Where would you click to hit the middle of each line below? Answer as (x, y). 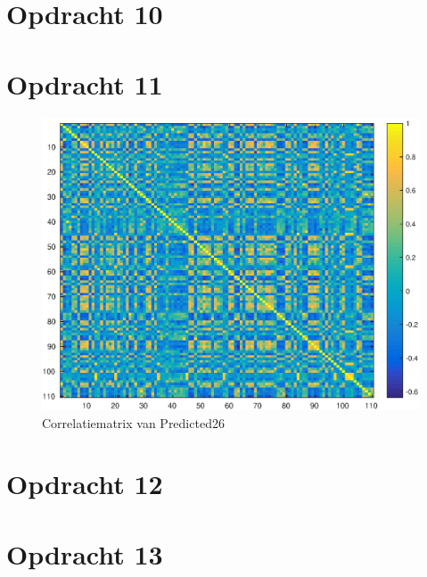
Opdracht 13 (85, 553)
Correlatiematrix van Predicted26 (133, 422)
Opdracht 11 (85, 83)
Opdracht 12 (85, 484)
